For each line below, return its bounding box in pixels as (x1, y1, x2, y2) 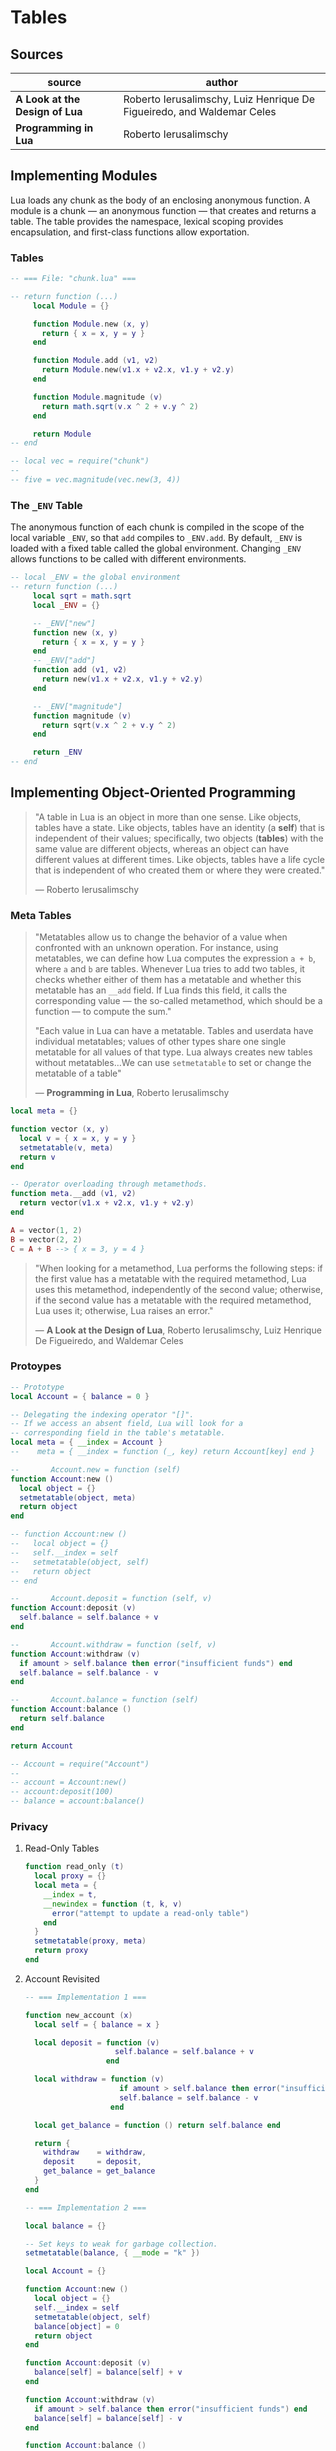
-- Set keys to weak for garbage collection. (24, 2239, 218, 2249)
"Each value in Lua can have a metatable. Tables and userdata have (34, 1025, 314, 1037)
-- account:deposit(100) (10, 1787, 114, 1797)
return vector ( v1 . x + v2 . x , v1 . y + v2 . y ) (19, 1198, 195, 1208)
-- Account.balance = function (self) (10, 1695, 199, 1705)
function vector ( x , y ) (10, 1124, 110, 1135)
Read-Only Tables (24, 1842, 100, 1855)
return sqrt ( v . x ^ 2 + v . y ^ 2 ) (41, 720, 177, 730)
